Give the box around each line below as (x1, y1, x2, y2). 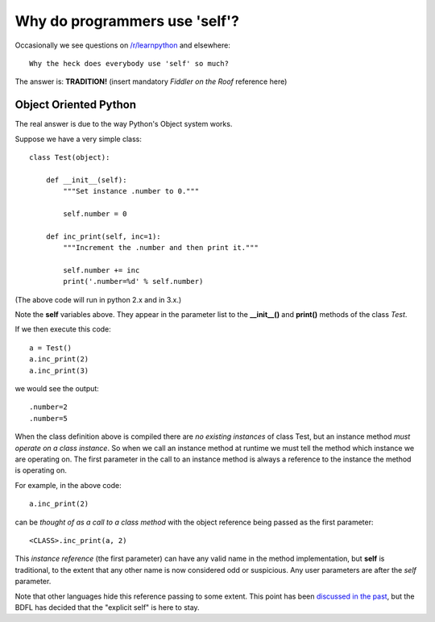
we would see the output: (14, 384, 100, 394)
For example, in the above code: (14, 480, 122, 490)
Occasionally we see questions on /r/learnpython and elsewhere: (14, 40, 231, 50)
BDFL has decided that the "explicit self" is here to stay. (14, 602, 201, 612)
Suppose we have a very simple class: (14, 134, 143, 144)
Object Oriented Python (14, 98, 137, 112)
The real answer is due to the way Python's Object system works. (14, 119, 233, 129)
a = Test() (29, 343, 72, 353)
